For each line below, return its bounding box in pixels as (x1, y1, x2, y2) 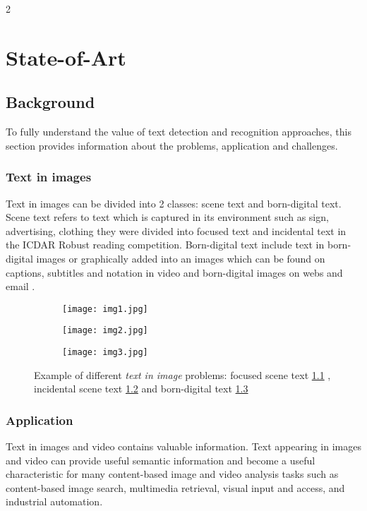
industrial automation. (6, 494, 103, 509)
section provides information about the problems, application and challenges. (6, 138, 338, 152)
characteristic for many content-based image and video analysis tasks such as (6, 467, 339, 481)
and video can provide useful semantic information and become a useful (6, 452, 315, 467)
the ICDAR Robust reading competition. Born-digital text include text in (6, 237, 325, 252)
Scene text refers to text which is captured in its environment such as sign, (6, 210, 329, 224)
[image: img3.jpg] (62, 347, 148, 358)
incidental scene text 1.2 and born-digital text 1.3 (34, 381, 248, 396)
